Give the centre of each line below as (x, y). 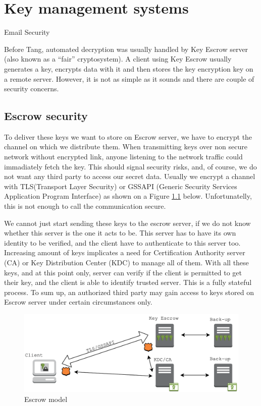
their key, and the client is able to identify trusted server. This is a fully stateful (128, 282)
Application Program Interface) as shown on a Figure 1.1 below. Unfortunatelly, (128, 196)
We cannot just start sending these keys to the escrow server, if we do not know (127, 223)
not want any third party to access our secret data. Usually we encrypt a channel (130, 176)
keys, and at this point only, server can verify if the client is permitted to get (123, 272)
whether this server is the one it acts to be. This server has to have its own (120, 233)
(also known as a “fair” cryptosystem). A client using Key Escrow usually (118, 59)
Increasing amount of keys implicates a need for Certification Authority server (125, 252)
